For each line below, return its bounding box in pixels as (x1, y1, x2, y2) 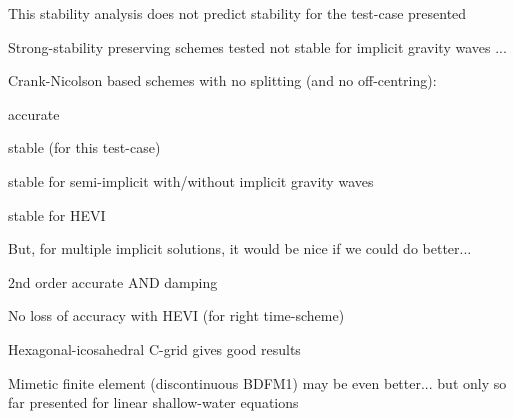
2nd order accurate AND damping (8, 271, 218, 292)
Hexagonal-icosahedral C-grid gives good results (8, 338, 301, 359)
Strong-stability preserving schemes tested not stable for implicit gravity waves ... (8, 36, 507, 57)
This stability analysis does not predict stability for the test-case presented (8, 3, 467, 23)
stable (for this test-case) (8, 137, 161, 158)
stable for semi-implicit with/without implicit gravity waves (8, 170, 374, 191)
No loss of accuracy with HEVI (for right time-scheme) (8, 305, 345, 326)
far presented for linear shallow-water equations (8, 392, 299, 413)
